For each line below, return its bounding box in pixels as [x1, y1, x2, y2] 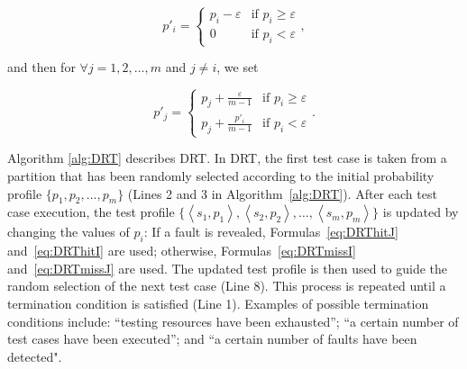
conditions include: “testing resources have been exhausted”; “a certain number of [7, 311, 459, 330]
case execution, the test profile [7, 202, 175, 221]
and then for [7, 58, 76, 76]
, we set [216, 58, 259, 76]
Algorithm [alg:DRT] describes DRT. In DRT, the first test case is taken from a [7, 148, 447, 167]
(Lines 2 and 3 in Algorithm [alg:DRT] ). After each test [127, 184, 437, 202]
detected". [7, 346, 62, 365]
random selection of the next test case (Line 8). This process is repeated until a [7, 276, 446, 295]
